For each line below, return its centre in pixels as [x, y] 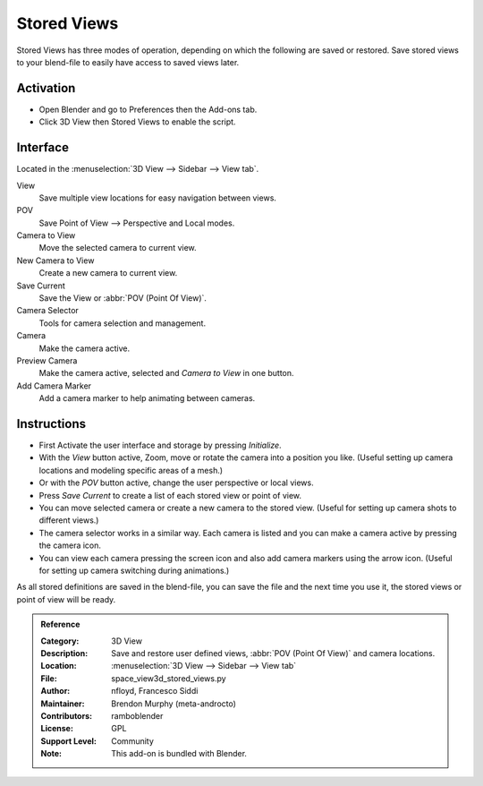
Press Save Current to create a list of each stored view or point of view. [170, 495]
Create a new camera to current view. [108, 273]
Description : [64, 653]
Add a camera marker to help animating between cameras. [147, 398]
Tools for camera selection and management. [122, 323]
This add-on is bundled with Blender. [179, 754]
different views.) [69, 520]
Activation [46, 88]
